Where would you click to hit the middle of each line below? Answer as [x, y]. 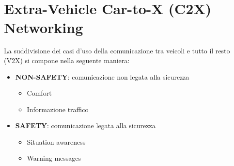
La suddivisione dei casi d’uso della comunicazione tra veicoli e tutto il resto [117, 51]
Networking [44, 27]
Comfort [39, 93]
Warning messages [54, 158]
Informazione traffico [58, 109]
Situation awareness [56, 141]
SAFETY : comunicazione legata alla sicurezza [85, 125]
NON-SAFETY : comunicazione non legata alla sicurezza [102, 76]
